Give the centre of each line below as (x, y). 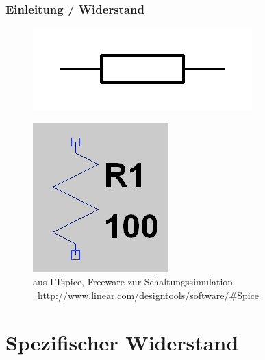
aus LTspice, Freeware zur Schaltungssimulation (133, 282)
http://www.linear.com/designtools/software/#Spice (149, 295)
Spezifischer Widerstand (122, 342)
